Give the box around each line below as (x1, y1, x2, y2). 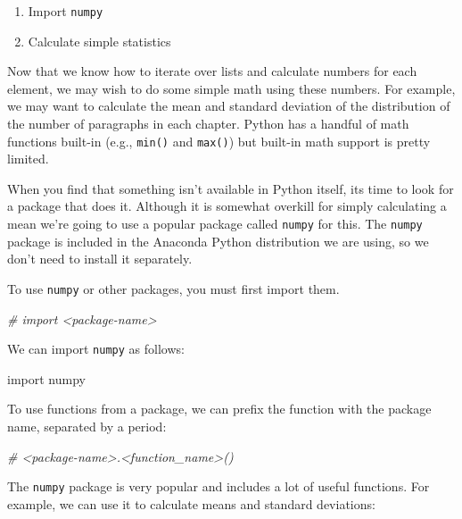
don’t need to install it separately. (7, 249, 193, 268)
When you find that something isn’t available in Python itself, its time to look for (7, 179, 454, 197)
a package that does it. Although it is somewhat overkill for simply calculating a (7, 197, 447, 215)
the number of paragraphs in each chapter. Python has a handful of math (7, 114, 409, 133)
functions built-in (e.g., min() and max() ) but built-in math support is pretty (7, 131, 431, 150)
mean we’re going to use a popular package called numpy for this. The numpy (7, 214, 423, 233)
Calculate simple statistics (28, 31, 171, 50)
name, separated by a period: (7, 417, 167, 435)
